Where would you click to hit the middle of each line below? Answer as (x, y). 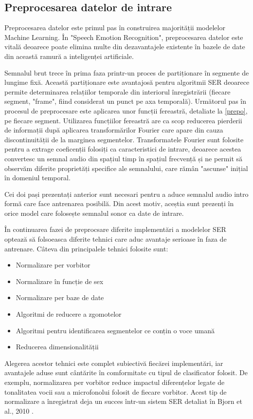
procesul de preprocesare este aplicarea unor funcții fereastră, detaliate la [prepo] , (126, 110)
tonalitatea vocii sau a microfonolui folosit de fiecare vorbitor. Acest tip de (116, 391)
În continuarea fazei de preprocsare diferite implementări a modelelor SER (115, 229)
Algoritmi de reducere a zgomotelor (69, 314)
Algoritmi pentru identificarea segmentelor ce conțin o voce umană (115, 330)
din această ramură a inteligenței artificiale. (69, 56)
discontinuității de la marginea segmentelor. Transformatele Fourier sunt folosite (124, 139)
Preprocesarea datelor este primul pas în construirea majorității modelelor (115, 28)
